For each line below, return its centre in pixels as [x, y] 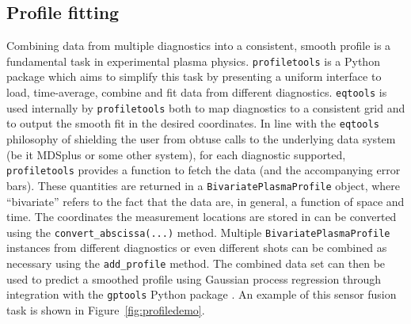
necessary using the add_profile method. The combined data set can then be [196, 263]
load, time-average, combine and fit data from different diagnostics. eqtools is [197, 92]
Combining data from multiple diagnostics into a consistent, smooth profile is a [199, 46]
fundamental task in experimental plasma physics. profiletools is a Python [193, 61]
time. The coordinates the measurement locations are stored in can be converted [202, 217]
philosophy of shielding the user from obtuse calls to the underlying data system [201, 139]
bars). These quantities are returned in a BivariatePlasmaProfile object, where [204, 185]
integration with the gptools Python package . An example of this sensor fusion [202, 294]
